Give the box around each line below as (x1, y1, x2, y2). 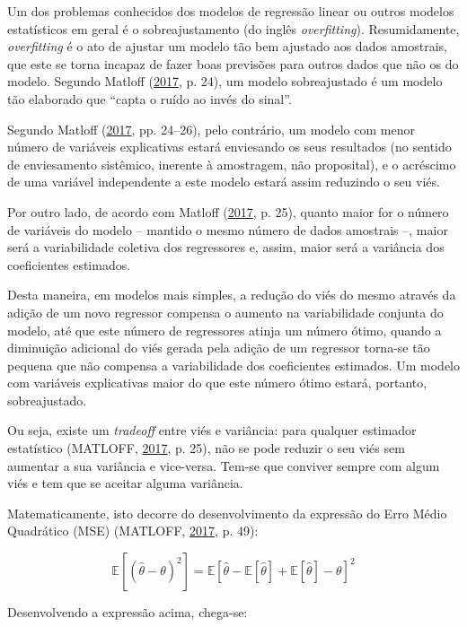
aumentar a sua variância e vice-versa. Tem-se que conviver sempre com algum (7, 456, 440, 475)
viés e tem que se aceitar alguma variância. (7, 474, 243, 492)
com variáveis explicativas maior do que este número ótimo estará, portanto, (7, 373, 427, 392)
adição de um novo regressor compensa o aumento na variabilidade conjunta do (7, 302, 444, 321)
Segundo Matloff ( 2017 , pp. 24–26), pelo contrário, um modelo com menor (7, 119, 415, 138)
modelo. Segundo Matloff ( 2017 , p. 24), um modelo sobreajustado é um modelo (7, 72, 443, 91)
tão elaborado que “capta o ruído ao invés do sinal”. (7, 89, 292, 108)
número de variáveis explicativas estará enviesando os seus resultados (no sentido (7, 137, 452, 156)
